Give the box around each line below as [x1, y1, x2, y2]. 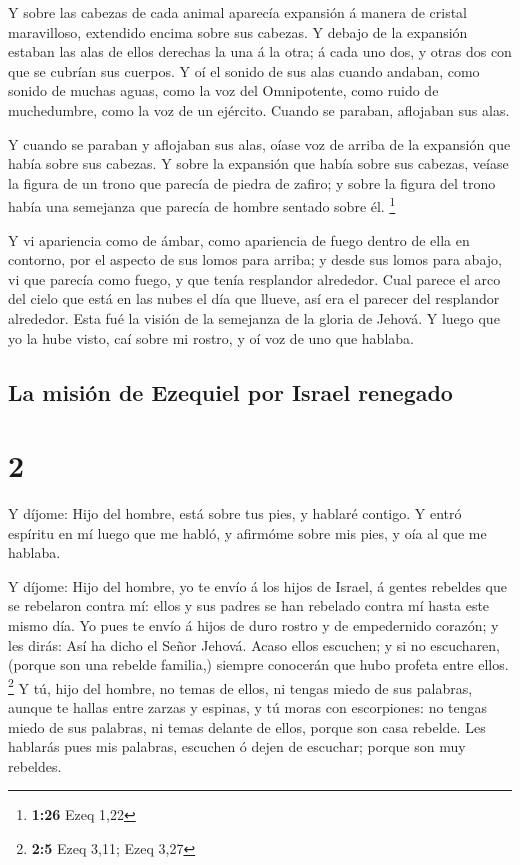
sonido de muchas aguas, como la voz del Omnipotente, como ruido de [8, 80, 439, 101]
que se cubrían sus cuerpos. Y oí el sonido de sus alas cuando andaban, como [8, 60, 480, 81]
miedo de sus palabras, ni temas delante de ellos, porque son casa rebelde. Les [8, 716, 486, 737]
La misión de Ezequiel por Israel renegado [8, 376, 453, 407]
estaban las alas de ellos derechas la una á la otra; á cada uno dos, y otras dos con [8, 41, 512, 62]
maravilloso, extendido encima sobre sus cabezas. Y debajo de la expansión [8, 21, 468, 42]
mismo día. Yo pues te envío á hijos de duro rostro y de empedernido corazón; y [8, 615, 499, 636]
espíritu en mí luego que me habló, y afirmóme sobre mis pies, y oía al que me [8, 522, 487, 543]
